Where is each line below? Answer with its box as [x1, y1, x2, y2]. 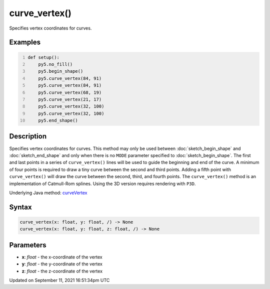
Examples [9, 38, 41, 47]
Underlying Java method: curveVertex [9, 190, 87, 196]
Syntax [9, 203, 32, 211]
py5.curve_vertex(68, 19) [38, 89, 102, 95]
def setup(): [27, 54, 60, 60]
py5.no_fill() [38, 61, 73, 67]
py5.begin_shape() [38, 68, 83, 74]
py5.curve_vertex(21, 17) [38, 96, 102, 102]
